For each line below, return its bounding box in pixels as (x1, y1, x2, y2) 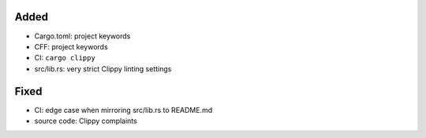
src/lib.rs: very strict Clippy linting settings (34, 64, 172, 74)
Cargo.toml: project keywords (34, 31, 131, 41)
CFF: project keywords (34, 42, 108, 51)
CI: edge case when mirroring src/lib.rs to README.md (34, 105, 213, 114)
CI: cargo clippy (34, 53, 96, 63)
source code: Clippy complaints (34, 116, 137, 125)
